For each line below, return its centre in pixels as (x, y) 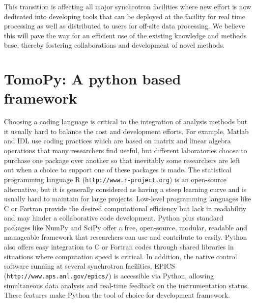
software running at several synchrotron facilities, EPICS (90, 266)
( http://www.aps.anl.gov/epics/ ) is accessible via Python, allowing (109, 275)
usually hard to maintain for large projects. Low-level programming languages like (127, 199)
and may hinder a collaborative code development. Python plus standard (114, 218)
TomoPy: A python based (93, 79)
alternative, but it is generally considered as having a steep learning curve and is (125, 189)
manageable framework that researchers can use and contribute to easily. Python (126, 237)
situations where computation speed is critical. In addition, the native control (121, 256)
